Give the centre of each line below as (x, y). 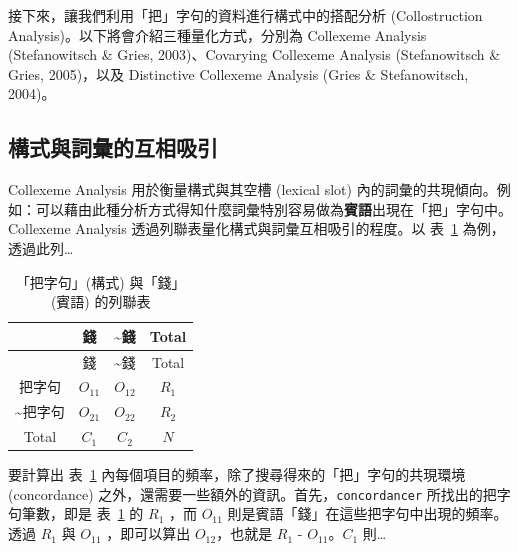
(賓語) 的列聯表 (100, 301)
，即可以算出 (148, 533)
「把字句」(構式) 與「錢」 (100, 281)
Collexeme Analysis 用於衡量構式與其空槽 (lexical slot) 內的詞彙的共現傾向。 (252, 189)
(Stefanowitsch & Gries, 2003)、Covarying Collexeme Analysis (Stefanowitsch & (254, 54)
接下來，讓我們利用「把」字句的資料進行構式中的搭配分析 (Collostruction (245, 15)
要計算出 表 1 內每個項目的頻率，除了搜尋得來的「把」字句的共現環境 (237, 474)
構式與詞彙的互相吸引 (113, 147)
